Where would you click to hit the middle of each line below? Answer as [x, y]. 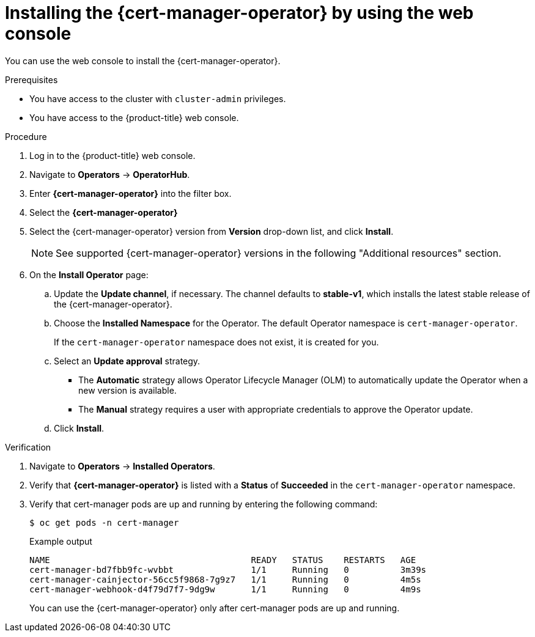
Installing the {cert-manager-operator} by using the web [239, 13]
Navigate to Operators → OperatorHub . [110, 174]
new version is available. [127, 390]
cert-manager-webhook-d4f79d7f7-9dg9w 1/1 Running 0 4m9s [225, 589]
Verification [28, 447]
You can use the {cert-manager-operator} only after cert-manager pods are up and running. [215, 608]
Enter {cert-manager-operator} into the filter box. [131, 193]
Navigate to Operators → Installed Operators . [122, 466]
